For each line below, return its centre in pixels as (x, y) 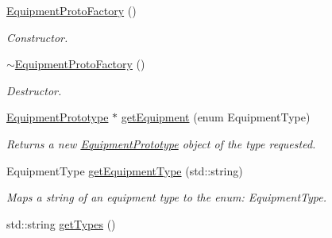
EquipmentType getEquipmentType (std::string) (125, 170)
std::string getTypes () (61, 223)
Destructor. (34, 90)
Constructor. (37, 37)
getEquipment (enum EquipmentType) (216, 117)
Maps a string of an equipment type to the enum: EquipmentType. (166, 197)
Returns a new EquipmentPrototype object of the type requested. (161, 143)
